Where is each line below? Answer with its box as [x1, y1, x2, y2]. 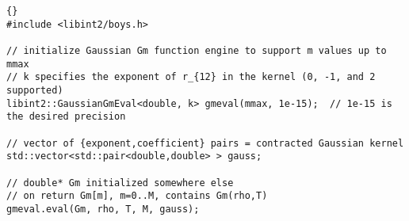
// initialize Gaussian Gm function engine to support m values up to [6, 44, 387, 56]
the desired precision [6, 111, 126, 123]
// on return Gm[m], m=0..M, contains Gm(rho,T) [6, 190, 268, 202]
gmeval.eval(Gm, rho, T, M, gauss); [6, 203, 200, 215]
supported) [6, 84, 63, 96]
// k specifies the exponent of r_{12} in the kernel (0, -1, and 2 [6, 71, 376, 83]
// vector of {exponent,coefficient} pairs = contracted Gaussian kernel [6, 137, 404, 149]
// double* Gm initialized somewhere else [6, 177, 234, 189]
